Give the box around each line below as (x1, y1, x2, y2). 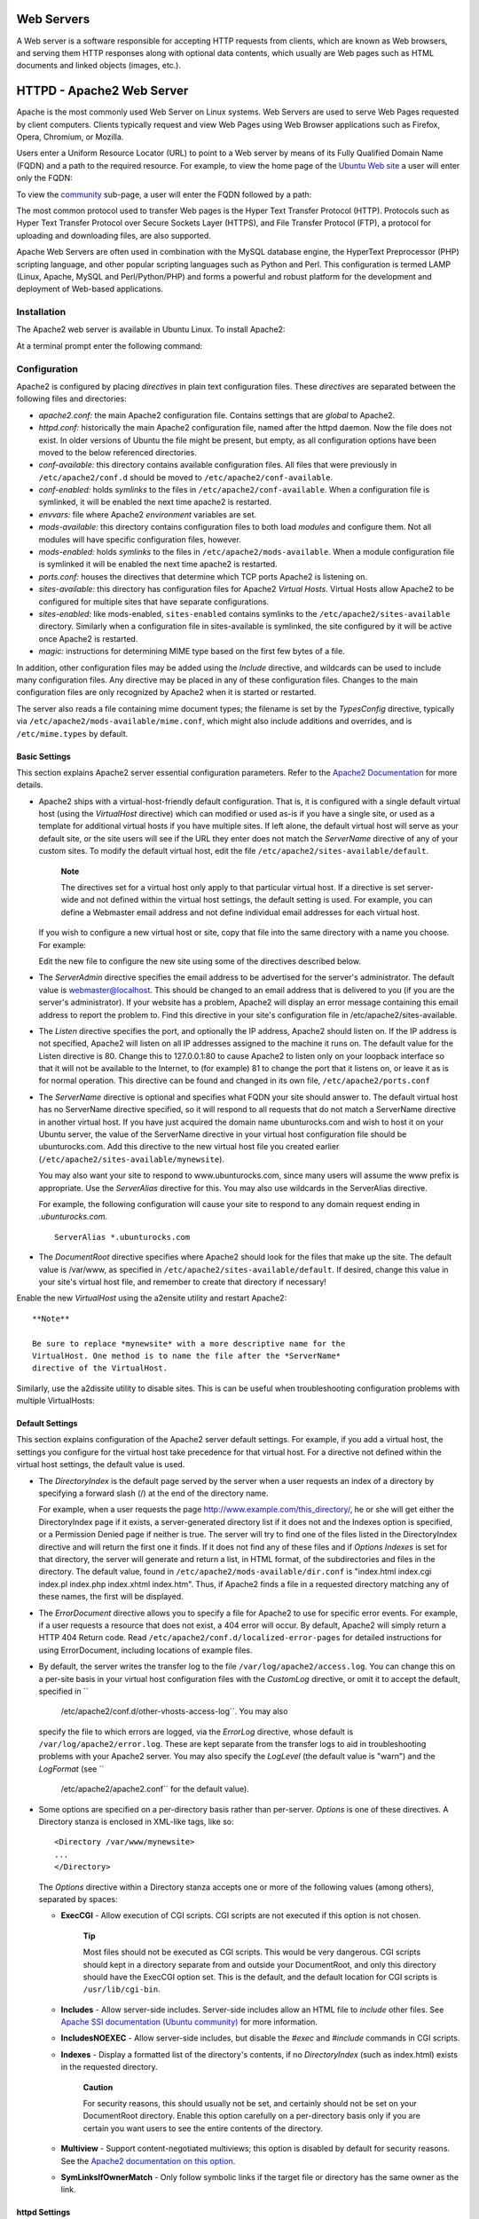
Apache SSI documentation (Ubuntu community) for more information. (60, 2017, 318, 2027)
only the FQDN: (16, 173, 73, 184)
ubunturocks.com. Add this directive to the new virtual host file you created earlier (38, 1141, 340, 1152)
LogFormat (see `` (38, 1763, 105, 1774)
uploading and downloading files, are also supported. (16, 230, 212, 241)
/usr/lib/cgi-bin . (82, 1984, 161, 1994)
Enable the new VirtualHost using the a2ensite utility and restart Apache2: (16, 1292, 287, 1304)
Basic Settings (16, 751, 71, 762)
